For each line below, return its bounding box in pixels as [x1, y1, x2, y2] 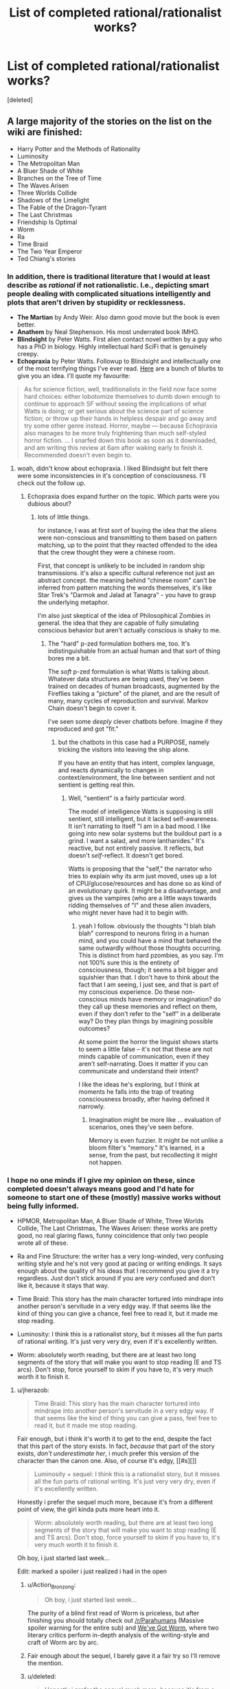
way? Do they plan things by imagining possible [78, 1017, 214, 1026]
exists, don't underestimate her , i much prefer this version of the [16, 1449, 199, 1458]
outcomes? [78, 1024, 111, 1033]
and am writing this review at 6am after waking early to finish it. [23, 444, 204, 452]
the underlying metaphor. [37, 598, 110, 607]
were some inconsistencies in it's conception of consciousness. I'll [16, 472, 206, 480]
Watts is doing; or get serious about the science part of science [23, 407, 204, 415]
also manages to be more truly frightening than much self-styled [23, 429, 207, 437]
